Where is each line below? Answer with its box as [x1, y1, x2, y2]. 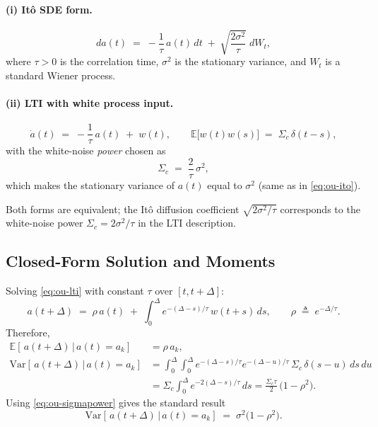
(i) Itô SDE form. [6, 1, 93, 16]
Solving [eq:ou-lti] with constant [6, 283, 144, 298]
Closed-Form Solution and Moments [6, 250, 276, 272]
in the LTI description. [138, 215, 236, 230]
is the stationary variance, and [175, 54, 307, 69]
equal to [207, 178, 242, 193]
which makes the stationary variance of [6, 178, 175, 193]
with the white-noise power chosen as [6, 143, 166, 158]
